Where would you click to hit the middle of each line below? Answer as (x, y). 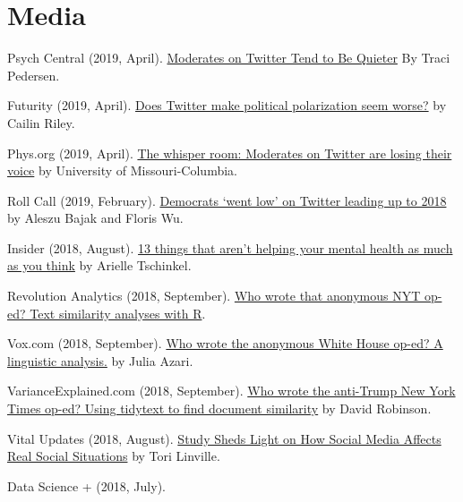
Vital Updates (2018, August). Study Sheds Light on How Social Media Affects (224, 438)
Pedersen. (34, 75)
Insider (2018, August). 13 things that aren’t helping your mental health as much (230, 247)
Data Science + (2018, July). (86, 485)
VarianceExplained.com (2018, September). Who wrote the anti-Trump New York (231, 391)
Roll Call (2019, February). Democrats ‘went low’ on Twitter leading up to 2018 (227, 200)
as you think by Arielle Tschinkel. (99, 265)
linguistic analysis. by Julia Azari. (100, 360)
